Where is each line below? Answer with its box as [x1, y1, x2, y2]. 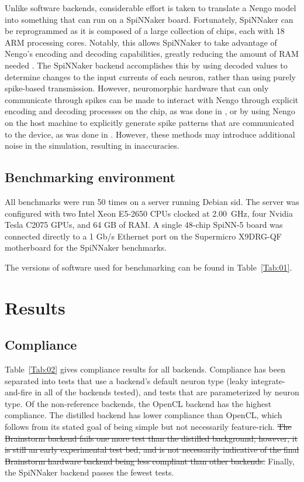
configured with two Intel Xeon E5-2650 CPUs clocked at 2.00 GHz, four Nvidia [5, 207, 293, 219]
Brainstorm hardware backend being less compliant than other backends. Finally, [5, 454, 295, 467]
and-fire [5, 386, 32, 398]
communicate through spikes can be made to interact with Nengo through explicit [5, 93, 299, 105]
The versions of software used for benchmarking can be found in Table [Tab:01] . [5, 261, 292, 273]
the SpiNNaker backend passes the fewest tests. [5, 466, 174, 478]
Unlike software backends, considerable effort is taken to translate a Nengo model [5, 2, 296, 13]
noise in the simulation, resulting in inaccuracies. [5, 139, 179, 152]
